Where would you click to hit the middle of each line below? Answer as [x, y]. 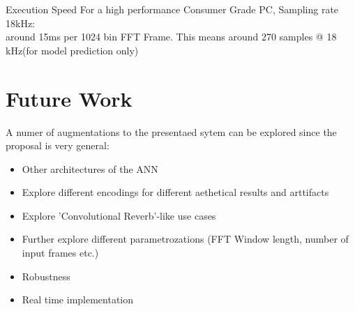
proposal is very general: [58, 145]
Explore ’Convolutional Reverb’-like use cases [119, 215]
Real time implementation [78, 299]
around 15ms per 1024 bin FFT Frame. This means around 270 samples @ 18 [171, 37]
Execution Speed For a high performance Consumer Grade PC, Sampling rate [172, 9]
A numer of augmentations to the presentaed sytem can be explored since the [171, 131]
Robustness [46, 276]
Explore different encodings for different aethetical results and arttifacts [175, 192]
